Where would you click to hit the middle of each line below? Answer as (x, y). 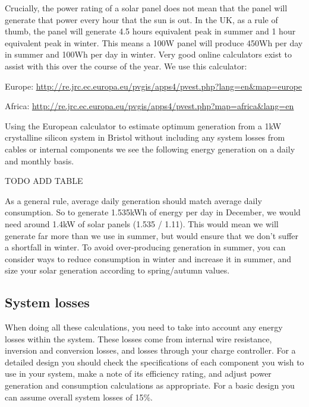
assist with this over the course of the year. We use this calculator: (126, 66)
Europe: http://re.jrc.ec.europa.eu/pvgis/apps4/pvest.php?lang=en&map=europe (154, 86)
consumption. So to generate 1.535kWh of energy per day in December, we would (153, 212)
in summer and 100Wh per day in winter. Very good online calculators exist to (149, 54)
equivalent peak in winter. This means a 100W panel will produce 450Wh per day (154, 42)
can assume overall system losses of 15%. (79, 397)
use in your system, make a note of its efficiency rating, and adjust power (138, 373)
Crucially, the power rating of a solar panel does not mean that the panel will (146, 8)
